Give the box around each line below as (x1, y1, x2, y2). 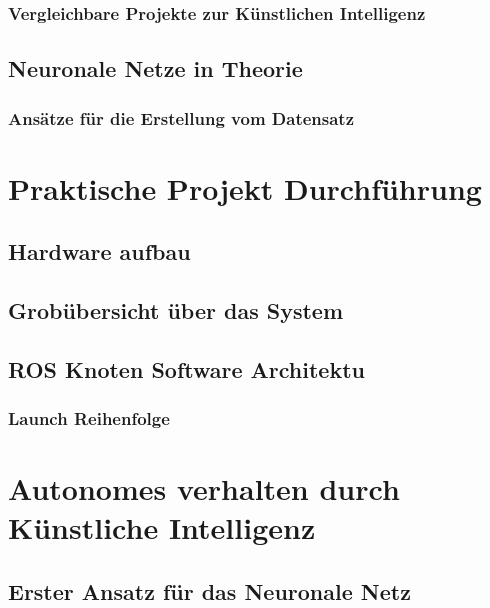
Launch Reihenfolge (8, 406, 170, 431)
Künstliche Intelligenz (8, 507, 316, 548)
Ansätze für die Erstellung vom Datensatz (8, 105, 355, 130)
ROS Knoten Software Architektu (8, 353, 365, 384)
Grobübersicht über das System (8, 295, 344, 326)
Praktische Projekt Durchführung (8, 167, 482, 208)
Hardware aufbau (8, 236, 191, 267)
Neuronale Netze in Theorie (8, 53, 303, 84)
